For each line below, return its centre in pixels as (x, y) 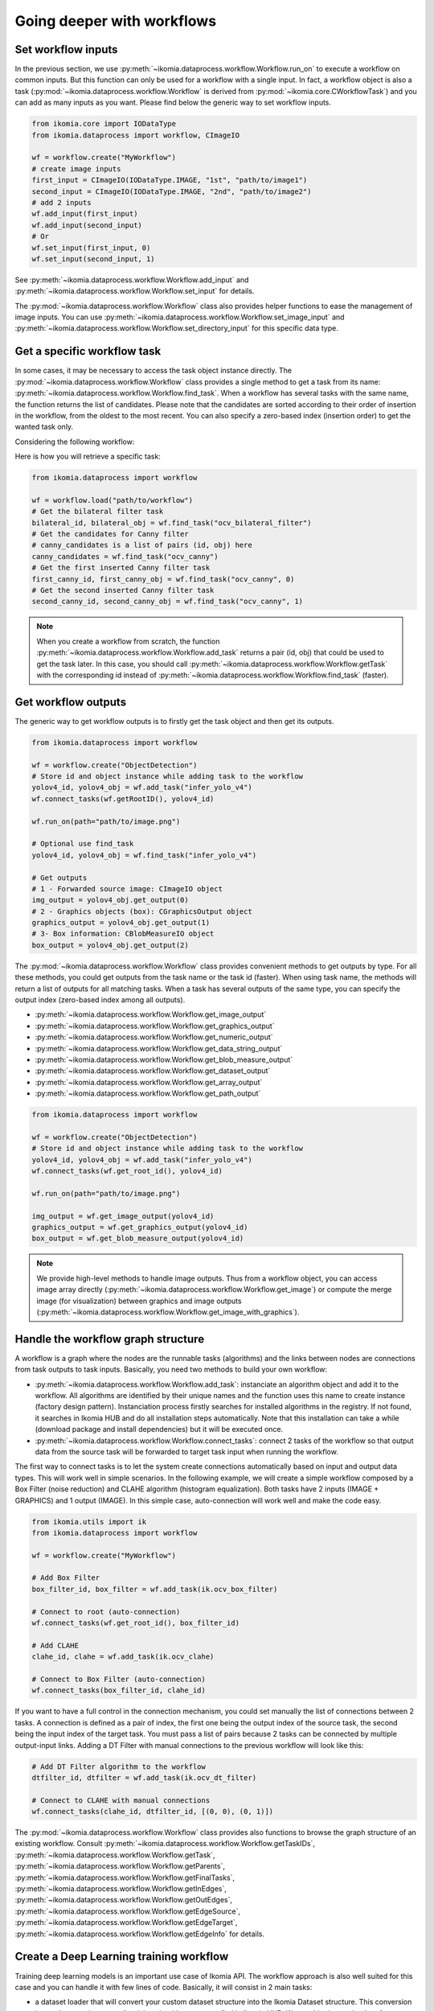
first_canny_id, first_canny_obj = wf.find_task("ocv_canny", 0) (163, 579)
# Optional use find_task (83, 844)
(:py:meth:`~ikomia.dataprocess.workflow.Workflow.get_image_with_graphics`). (168, 1312)
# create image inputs (76, 169)
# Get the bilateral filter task (98, 512)
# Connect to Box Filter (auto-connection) (119, 1679)
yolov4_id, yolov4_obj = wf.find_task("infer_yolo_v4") (144, 855)
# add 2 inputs (61, 202)
